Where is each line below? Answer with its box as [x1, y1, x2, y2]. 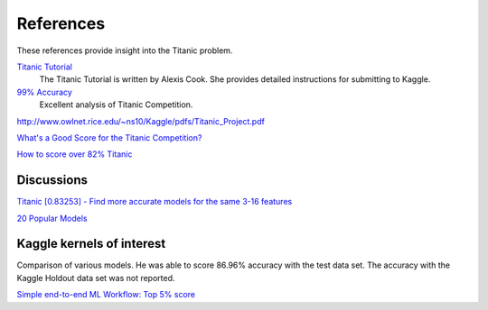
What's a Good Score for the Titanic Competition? [16, 132, 202, 143]
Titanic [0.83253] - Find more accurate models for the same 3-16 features [16, 196, 293, 207]
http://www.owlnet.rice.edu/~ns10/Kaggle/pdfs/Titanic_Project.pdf [16, 115, 266, 126]
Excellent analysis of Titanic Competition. [39, 99, 193, 110]
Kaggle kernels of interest [16, 236, 166, 251]
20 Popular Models [16, 213, 88, 223]
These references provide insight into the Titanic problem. [16, 45, 233, 56]
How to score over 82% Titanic [16, 149, 133, 160]
